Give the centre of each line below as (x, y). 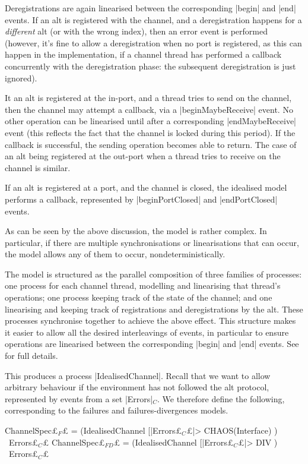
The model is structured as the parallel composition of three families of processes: (153, 274)
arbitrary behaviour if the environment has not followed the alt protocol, (137, 387)
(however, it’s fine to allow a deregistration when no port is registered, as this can (153, 42)
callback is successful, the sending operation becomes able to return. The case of (151, 144)
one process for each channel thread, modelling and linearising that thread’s (143, 285)
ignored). (21, 78)
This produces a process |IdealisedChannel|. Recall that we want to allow (138, 375)
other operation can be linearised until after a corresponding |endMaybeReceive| (151, 121)
